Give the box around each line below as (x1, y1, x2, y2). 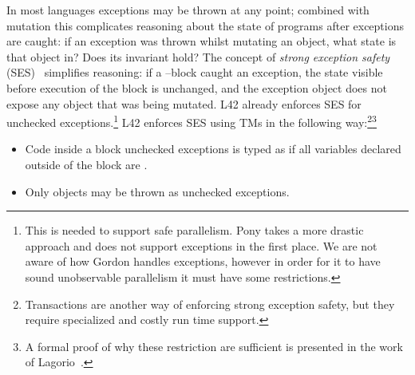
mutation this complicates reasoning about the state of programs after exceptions (6, 17, 404, 34)
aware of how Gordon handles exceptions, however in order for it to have (25, 253, 381, 270)
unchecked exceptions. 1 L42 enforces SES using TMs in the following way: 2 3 (6, 112, 377, 130)
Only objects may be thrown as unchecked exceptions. (25, 183, 290, 199)
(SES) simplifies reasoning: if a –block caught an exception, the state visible (6, 64, 383, 81)
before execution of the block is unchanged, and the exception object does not (6, 79, 387, 96)
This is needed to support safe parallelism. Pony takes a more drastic (25, 222, 364, 239)
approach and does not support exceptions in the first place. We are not (25, 237, 377, 254)
